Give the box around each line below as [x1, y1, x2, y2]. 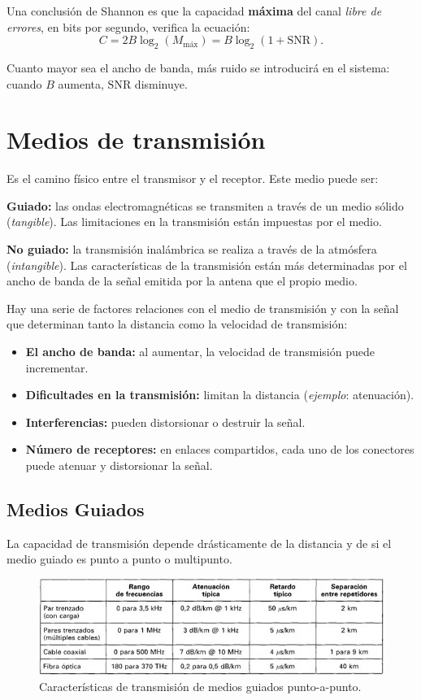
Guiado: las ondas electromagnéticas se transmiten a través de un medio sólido [7, 197, 404, 214]
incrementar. [25, 359, 89, 376]
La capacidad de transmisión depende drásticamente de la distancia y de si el [7, 534, 392, 551]
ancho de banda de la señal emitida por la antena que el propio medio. [7, 272, 358, 289]
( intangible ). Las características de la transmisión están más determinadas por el [7, 256, 407, 273]
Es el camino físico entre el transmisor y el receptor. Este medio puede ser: [7, 170, 379, 187]
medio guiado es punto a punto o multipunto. [7, 550, 232, 567]
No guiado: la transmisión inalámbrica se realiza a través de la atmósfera [7, 241, 377, 258]
